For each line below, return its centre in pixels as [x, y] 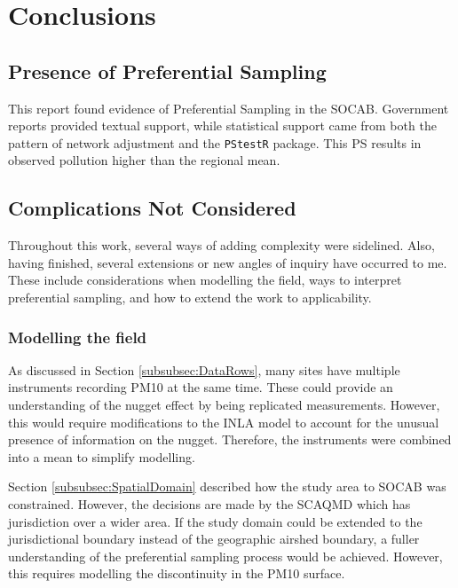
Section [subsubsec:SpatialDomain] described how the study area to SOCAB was [227, 486]
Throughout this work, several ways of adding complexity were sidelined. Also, [221, 245]
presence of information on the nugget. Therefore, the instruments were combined [230, 439]
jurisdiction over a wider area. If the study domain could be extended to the [215, 521]
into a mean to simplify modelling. [102, 456]
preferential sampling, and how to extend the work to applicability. [190, 297]
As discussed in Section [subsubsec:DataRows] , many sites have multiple [204, 369]
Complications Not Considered [152, 208]
